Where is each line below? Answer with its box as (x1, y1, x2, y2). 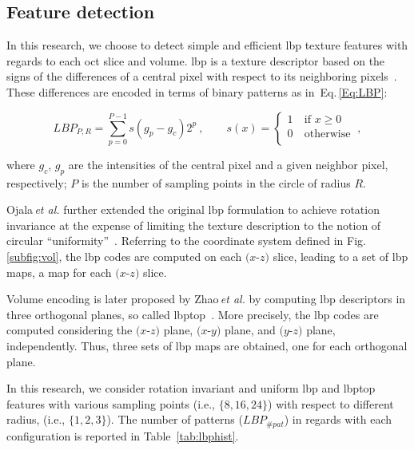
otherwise (304, 128, 351, 140)
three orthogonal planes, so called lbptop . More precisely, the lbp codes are (6, 306, 379, 322)
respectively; (6, 174, 67, 191)
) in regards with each (284, 411, 392, 428)
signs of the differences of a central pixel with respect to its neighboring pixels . (6, 68, 397, 85)
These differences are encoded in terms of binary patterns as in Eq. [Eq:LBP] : (6, 83, 388, 100)
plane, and (225, 322, 276, 338)
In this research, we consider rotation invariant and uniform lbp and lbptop (6, 380, 376, 397)
